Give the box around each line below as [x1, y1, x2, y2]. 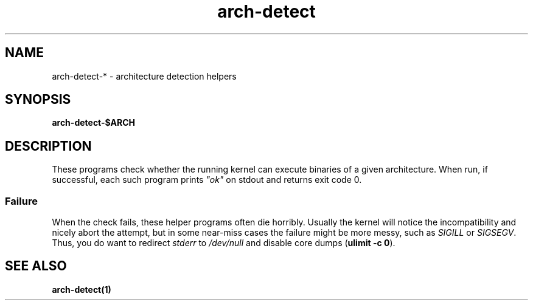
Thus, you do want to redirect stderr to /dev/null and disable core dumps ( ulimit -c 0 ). [52, 238, 395, 248]
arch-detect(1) [52, 284, 111, 295]
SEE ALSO [5, 258, 67, 274]
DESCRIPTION [5, 138, 92, 154]
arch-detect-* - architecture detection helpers [52, 70, 237, 81]
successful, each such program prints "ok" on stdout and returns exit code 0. [52, 174, 362, 185]
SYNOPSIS [5, 92, 71, 108]
